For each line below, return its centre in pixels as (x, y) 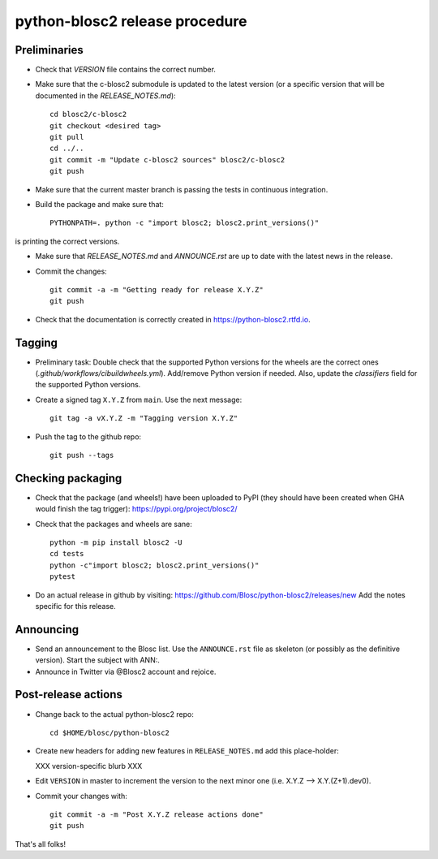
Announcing (47, 629)
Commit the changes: (71, 271)
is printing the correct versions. (67, 241)
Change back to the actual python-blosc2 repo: (114, 714)
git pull (67, 137)
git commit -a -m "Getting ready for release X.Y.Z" (157, 289)
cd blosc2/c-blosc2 (88, 114)
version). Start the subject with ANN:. (97, 660)
